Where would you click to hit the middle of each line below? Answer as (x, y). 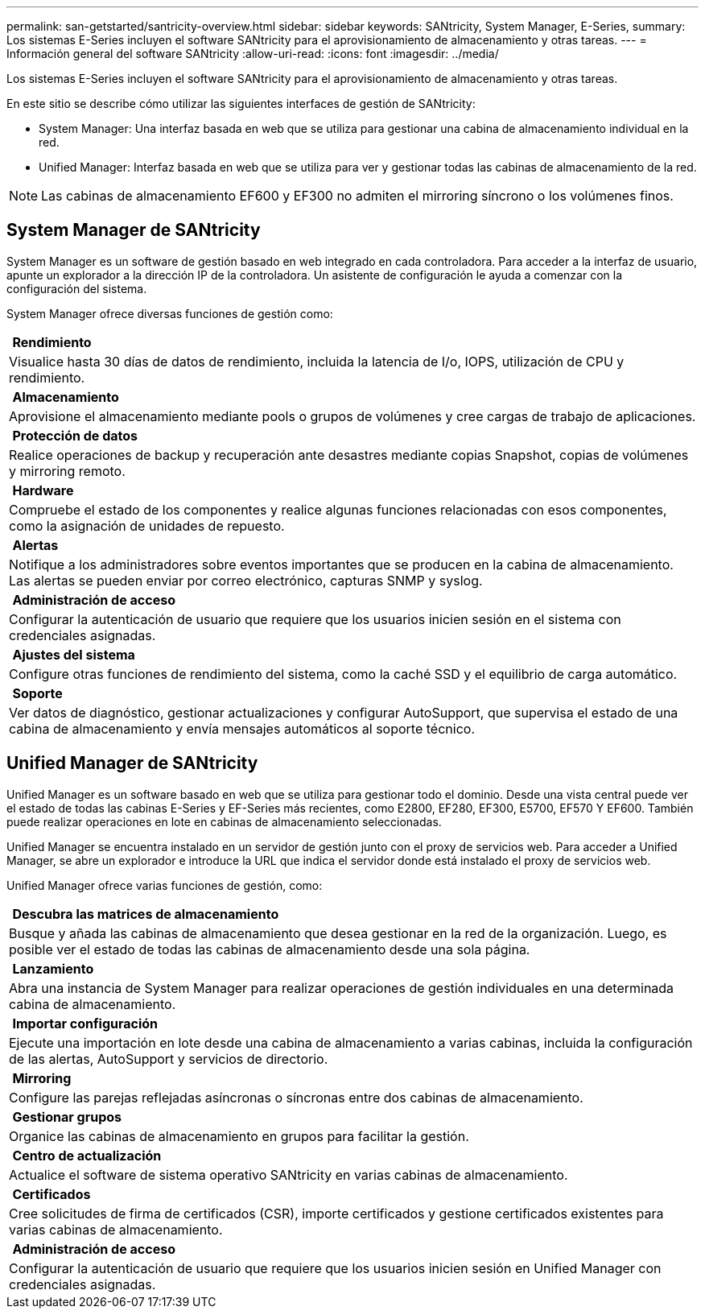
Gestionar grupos (67, 1117)
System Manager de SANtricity (134, 230)
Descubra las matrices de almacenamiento (146, 914)
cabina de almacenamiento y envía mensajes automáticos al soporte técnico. (242, 728)
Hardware (43, 490)
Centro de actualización (87, 1155)
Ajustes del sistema (74, 654)
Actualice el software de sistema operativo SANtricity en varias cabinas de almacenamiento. (289, 1174)
